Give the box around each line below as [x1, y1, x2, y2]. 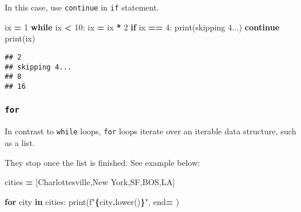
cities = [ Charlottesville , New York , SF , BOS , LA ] [5, 176, 175, 188]
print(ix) [5, 32, 36, 44]
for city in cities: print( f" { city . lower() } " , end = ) [5, 195, 179, 207]
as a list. [5, 136, 35, 148]
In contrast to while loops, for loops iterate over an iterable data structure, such [5, 125, 296, 137]
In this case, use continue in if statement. [5, 1, 159, 13]
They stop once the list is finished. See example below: [5, 156, 200, 168]
